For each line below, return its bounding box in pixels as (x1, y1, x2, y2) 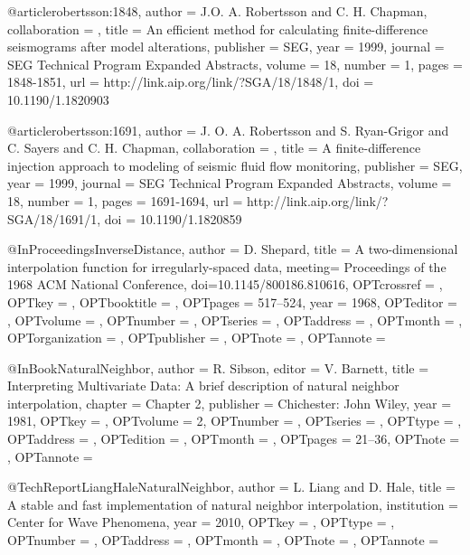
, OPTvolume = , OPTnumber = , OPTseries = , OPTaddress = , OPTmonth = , (7, 310, 463, 329)
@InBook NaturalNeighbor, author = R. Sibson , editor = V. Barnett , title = (7, 358, 429, 377)
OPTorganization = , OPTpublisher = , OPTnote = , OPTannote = (7, 328, 386, 347)
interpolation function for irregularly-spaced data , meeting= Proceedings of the (7, 257, 446, 276)
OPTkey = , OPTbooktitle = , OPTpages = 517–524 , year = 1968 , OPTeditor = (7, 292, 457, 311)
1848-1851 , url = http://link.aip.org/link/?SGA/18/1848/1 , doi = (7, 72, 374, 91)
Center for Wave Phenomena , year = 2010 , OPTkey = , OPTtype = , (7, 513, 395, 531)
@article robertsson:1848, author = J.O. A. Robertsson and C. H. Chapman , (7, 2, 428, 20)
